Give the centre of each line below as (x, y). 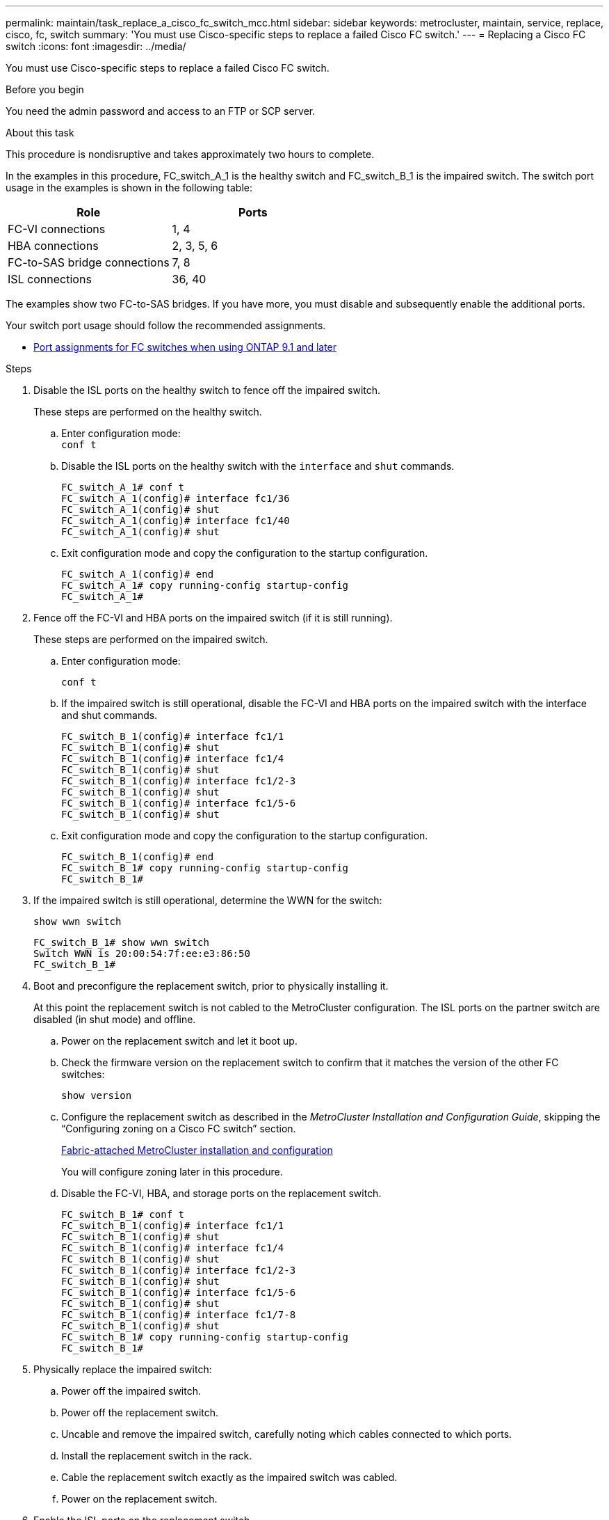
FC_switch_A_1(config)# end (138, 574)
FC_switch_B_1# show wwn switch (121, 942)
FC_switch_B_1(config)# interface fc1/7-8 (179, 1315)
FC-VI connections (57, 229)
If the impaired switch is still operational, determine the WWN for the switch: (208, 900)
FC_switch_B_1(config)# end (138, 857)
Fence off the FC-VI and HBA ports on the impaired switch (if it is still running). (213, 618)
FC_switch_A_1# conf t (123, 487)
